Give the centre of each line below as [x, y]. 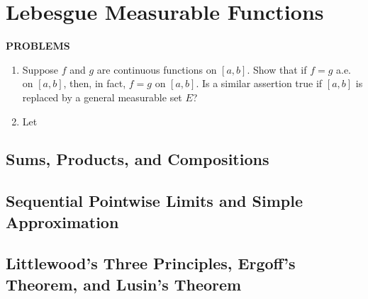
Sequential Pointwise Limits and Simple [154, 201]
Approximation [62, 221]
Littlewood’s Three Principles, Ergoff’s [151, 263]
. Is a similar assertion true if [259, 83]
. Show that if [277, 69]
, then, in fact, [95, 83]
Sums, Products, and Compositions [138, 159]
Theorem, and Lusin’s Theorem [124, 284]
